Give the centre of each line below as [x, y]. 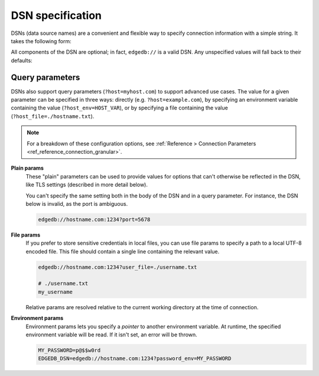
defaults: [22, 60]
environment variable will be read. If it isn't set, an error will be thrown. [111, 335]
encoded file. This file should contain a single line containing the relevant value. [123, 251]
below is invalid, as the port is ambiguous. [77, 203]
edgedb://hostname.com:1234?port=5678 [94, 219]
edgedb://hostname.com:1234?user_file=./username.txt [118, 267]
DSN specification [56, 15]
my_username [56, 292]
